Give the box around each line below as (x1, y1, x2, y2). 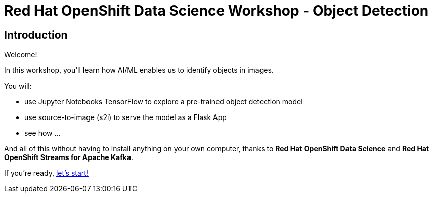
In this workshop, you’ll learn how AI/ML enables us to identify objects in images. (4, 66, 274, 75)
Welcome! (4, 50, 37, 59)
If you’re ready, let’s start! (4, 169, 89, 178)
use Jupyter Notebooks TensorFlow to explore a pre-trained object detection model (24, 97, 303, 106)
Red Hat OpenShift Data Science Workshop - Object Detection (4, 2, 429, 19)
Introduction (4, 28, 68, 42)
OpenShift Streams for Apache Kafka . (4, 153, 134, 162)
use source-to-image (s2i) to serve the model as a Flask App (24, 113, 227, 122)
